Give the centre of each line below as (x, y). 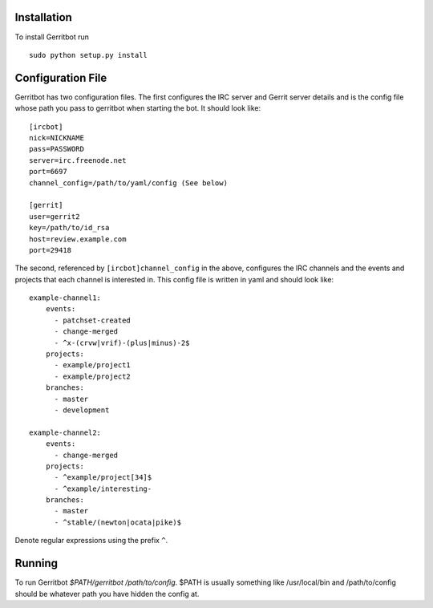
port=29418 (51, 250)
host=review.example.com (78, 239)
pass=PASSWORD (57, 149)
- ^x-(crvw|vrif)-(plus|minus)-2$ (122, 343)
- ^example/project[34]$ (103, 478)
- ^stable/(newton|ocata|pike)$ (118, 522)
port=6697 (48, 172)
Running (36, 563)
